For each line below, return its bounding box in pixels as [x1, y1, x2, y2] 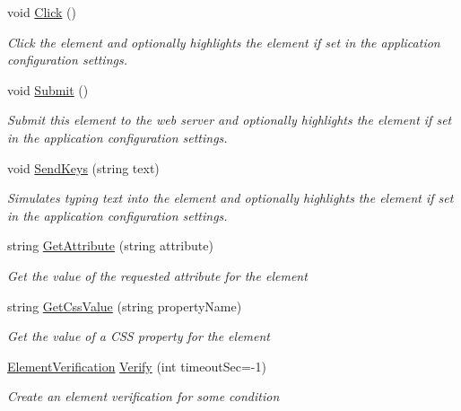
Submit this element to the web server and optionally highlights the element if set [7, 110, 452, 129]
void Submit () [7, 80, 89, 99]
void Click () [7, 3, 77, 21]
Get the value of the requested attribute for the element [7, 266, 308, 284]
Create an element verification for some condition [7, 387, 280, 406]
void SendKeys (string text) [7, 158, 160, 177]
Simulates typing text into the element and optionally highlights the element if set [7, 188, 454, 207]
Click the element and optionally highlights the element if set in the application [7, 32, 440, 51]
